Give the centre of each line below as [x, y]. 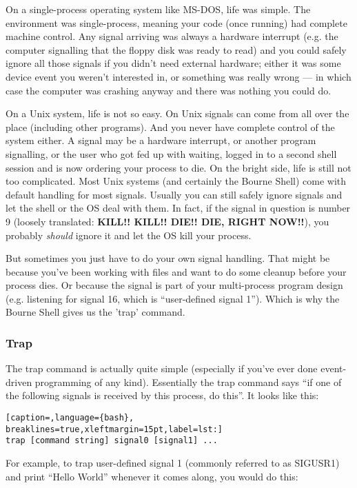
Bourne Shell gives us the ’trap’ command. [95, 312]
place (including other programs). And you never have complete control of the [170, 126]
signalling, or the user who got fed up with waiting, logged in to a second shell [171, 153]
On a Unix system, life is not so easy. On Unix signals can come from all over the [177, 113]
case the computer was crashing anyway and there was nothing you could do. [169, 90]
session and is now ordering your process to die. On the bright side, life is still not [178, 167]
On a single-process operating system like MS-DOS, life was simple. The [158, 9]
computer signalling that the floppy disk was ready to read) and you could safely [176, 49]
